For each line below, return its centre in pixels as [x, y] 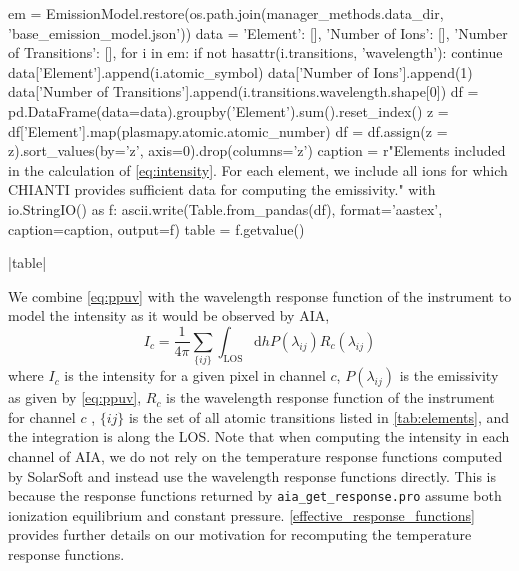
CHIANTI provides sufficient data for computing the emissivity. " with [222, 189]
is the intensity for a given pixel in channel [195, 375]
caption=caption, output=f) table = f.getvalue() [156, 228]
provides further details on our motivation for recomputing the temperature [240, 534]
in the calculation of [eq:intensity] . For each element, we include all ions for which [258, 169]
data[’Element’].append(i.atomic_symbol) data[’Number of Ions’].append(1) [240, 71]
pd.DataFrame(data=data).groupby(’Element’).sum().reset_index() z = [228, 110]
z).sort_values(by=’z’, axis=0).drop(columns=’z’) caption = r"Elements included [257, 150]
